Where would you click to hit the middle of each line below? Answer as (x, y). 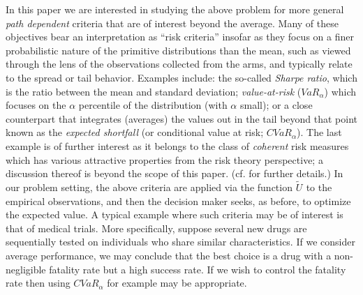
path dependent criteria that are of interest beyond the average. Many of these (172, 23)
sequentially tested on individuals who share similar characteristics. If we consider (180, 242)
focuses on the (36, 105)
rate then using (38, 283)
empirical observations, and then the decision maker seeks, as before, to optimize (178, 201)
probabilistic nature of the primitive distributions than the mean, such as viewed (178, 50)
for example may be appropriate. (177, 283)
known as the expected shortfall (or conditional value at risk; (135, 132)
